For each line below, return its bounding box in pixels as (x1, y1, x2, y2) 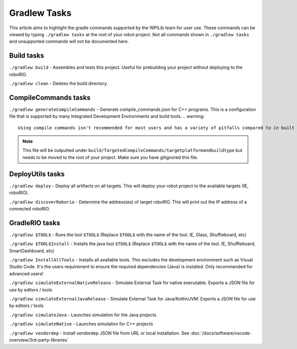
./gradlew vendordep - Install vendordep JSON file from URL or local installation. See (9, 330, 190, 336)
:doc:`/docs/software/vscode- (190, 330, 252, 336)
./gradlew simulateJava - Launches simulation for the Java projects (9, 312, 156, 318)
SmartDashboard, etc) (9, 248, 54, 253)
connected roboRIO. (9, 205, 50, 211)
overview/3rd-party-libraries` (9, 337, 69, 343)
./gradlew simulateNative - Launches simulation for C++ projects (9, 321, 153, 327)
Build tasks (9, 51, 45, 60)
